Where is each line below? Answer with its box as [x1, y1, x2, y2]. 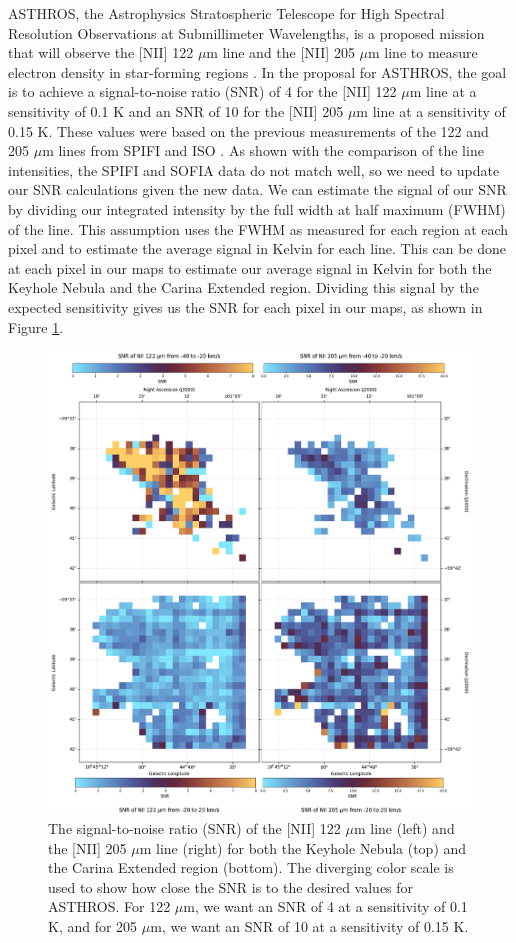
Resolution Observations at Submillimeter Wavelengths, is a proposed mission [8, 22, 485, 43]
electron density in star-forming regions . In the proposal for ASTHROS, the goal [8, 61, 507, 82]
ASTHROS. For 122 [48, 896, 171, 917]
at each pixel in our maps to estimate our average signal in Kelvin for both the [8, 257, 492, 278]
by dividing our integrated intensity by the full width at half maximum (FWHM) [8, 198, 506, 219]
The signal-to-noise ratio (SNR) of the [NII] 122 [48, 818, 341, 839]
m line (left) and [353, 818, 455, 839]
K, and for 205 [48, 916, 138, 937]
